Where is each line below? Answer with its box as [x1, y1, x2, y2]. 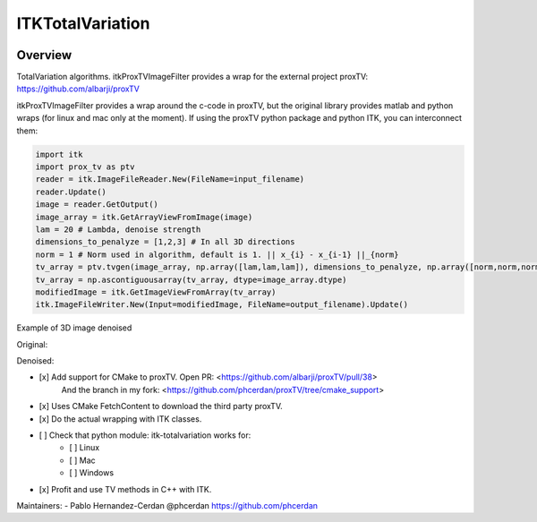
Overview [16, 47, 72, 63]
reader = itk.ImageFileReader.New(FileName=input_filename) [35, 175, 305, 184]
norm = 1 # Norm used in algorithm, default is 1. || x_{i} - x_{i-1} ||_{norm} [35, 249, 399, 260]
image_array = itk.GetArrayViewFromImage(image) [35, 211, 253, 222]
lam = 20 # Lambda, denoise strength [35, 224, 201, 235]
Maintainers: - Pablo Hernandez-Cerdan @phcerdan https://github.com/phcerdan [16, 500, 318, 510]
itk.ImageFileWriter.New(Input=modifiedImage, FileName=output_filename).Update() [35, 300, 409, 310]
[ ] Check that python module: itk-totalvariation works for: [38, 430, 251, 441]
